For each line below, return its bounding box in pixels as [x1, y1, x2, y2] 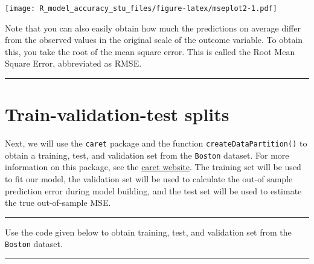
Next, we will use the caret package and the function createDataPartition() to [5, 137, 307, 150]
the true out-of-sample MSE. [5, 196, 111, 209]
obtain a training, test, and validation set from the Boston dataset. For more [5, 148, 289, 161]
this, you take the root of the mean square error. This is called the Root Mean [5, 45, 295, 58]
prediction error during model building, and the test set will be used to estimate [5, 184, 302, 197]
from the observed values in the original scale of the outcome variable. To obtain [5, 33, 303, 46]
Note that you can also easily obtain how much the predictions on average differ [5, 21, 301, 34]
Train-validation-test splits [5, 102, 229, 127]
